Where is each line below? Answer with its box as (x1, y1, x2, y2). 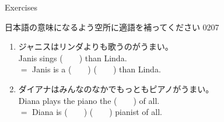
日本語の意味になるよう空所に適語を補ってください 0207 (5, 20, 219, 33)
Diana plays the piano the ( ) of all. (18, 94, 160, 106)
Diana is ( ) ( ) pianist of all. (32, 106, 162, 118)
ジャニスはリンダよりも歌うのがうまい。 (18, 40, 173, 53)
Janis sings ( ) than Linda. (18, 51, 127, 64)
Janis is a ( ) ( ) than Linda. (32, 63, 161, 75)
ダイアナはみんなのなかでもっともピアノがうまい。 (18, 82, 214, 95)
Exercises (5, 1, 37, 13)
